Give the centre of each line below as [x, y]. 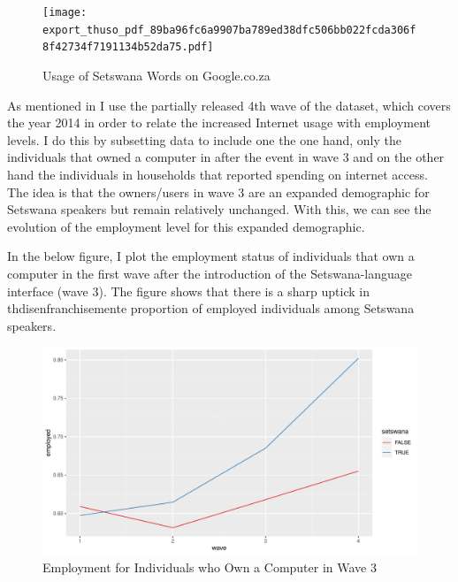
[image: [65, 12]
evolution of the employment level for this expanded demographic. [186, 226]
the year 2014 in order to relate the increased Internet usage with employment [219, 123]
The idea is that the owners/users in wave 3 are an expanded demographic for [218, 191]
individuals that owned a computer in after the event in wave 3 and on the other [226, 157]
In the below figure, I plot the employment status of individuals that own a [211, 256]
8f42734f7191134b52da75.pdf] [128, 47]
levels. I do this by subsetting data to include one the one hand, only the [204, 139]
